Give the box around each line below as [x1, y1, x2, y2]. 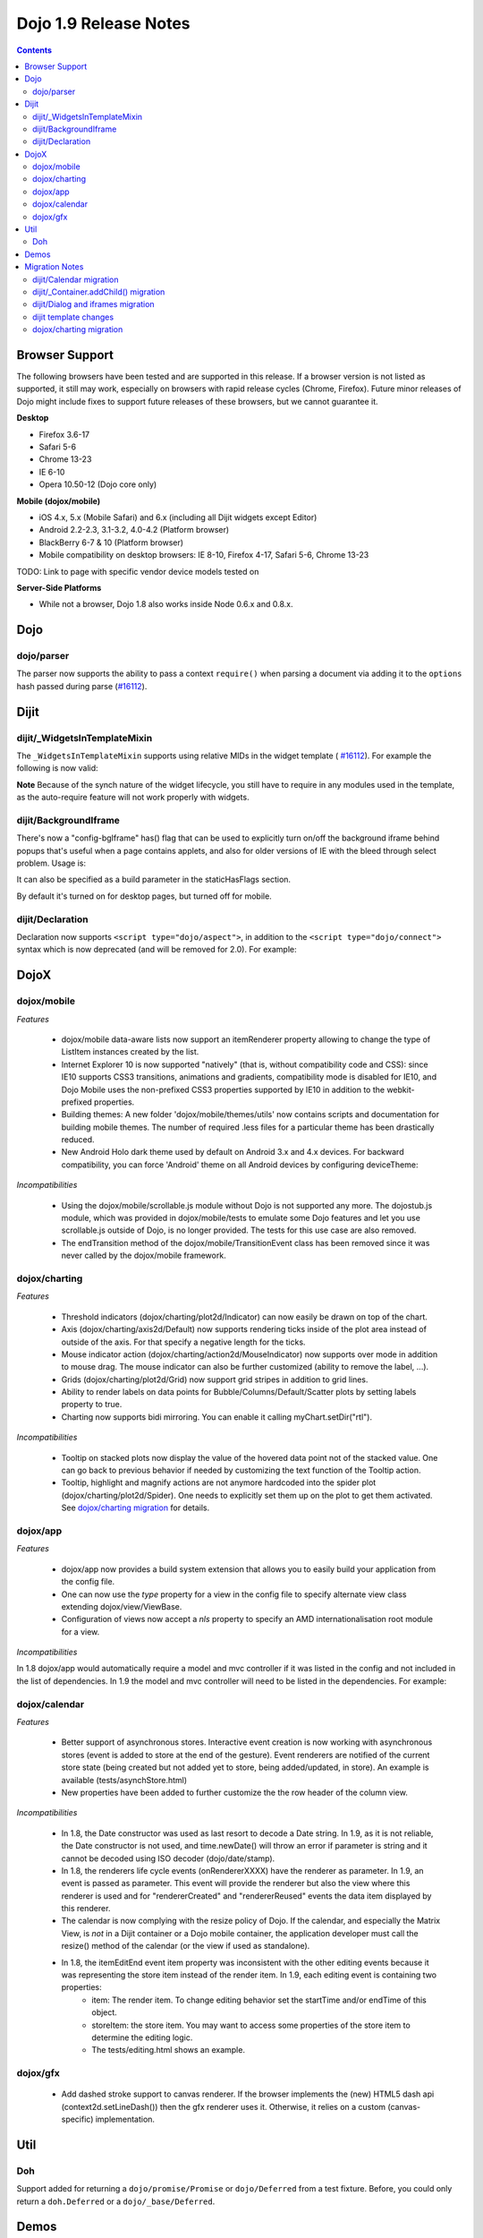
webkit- [386, 1084, 415, 1095]
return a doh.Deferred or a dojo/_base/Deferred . [16, 2196, 216, 2207]
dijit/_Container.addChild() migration [32, 286, 165, 297]
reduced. [61, 1134, 95, 1145]
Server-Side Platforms [16, 582, 102, 593]
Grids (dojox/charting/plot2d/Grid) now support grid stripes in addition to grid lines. [61, 1374, 369, 1385]
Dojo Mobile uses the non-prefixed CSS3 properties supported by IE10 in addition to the [61, 1084, 385, 1095]
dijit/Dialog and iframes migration [32, 299, 156, 310]
